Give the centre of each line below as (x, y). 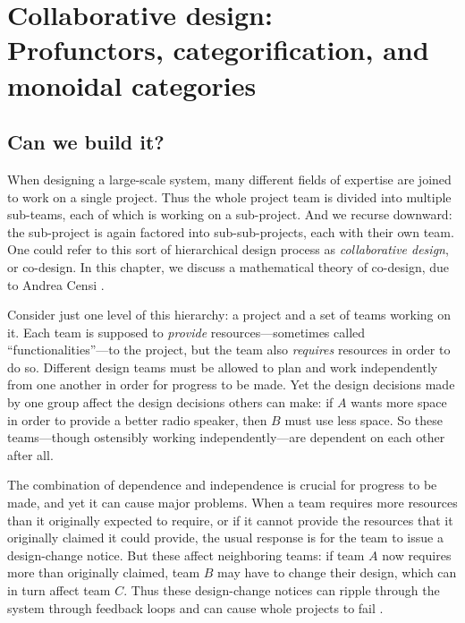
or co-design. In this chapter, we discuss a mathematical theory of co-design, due (228, 266)
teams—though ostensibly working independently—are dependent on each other (226, 437)
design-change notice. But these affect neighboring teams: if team (186, 555)
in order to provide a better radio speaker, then (137, 419)
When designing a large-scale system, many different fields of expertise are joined (229, 179)
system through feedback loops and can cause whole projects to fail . (195, 607)
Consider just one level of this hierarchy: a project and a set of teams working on (229, 315)
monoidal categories (132, 85)
